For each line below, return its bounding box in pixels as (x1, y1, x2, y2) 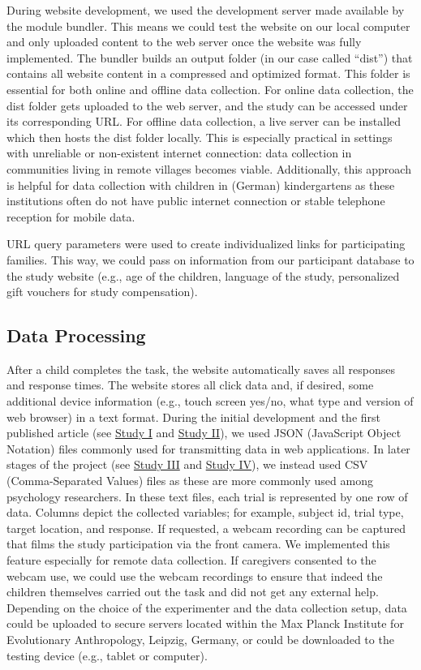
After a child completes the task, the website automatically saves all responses (6, 360, 395, 377)
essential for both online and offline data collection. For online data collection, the (6, 80, 414, 97)
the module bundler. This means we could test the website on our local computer (6, 17, 410, 34)
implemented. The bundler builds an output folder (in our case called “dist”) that (6, 49, 413, 66)
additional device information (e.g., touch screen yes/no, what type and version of (6, 393, 414, 410)
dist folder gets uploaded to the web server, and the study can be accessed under (6, 97, 408, 114)
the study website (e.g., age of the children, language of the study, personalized (6, 267, 400, 284)
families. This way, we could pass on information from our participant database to (6, 251, 415, 268)
